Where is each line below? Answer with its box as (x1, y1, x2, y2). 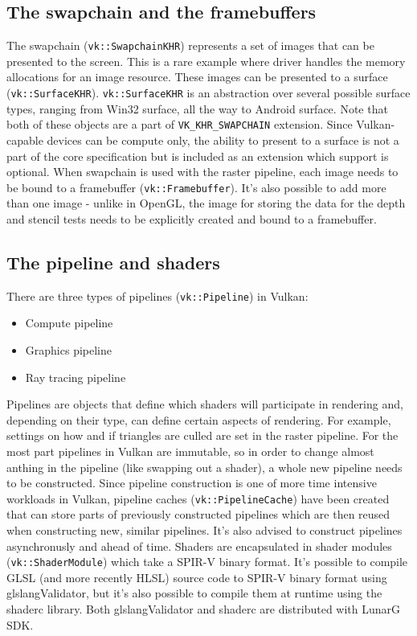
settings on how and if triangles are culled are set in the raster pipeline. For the (6, 427, 399, 444)
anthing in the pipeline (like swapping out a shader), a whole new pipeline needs (6, 458, 403, 475)
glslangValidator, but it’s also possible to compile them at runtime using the (6, 585, 382, 601)
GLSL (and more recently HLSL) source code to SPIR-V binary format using (6, 568, 387, 585)
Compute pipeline (25, 314, 113, 331)
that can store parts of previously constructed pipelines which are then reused (6, 506, 390, 523)
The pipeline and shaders (6, 249, 220, 274)
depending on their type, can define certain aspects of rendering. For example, (6, 411, 391, 428)
